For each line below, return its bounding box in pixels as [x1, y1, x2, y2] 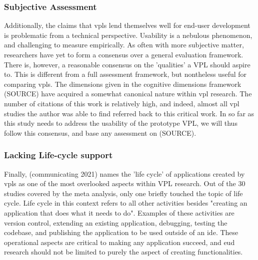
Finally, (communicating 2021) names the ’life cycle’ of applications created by [4, 168, 245, 179]
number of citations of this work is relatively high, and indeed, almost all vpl [4, 98, 239, 108]
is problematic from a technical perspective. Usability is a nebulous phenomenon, [4, 29, 252, 40]
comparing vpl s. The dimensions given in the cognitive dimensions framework [4, 78, 241, 89]
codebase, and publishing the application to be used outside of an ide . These [4, 227, 238, 238]
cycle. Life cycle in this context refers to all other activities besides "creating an [4, 198, 247, 208]
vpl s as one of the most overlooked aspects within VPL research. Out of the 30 [4, 178, 245, 189]
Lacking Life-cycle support [4, 149, 113, 161]
